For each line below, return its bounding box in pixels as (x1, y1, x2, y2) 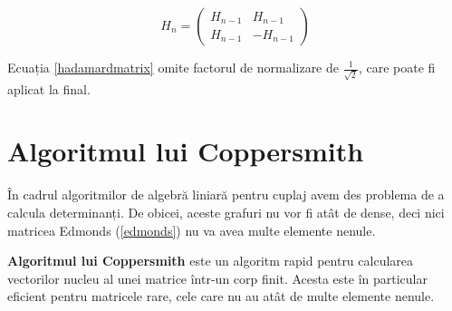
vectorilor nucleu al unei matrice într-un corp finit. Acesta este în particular (7, 268, 428, 287)
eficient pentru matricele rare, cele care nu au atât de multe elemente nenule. (7, 287, 435, 306)
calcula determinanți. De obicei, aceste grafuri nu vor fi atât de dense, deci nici (7, 203, 445, 222)
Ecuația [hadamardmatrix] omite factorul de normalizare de (7, 58, 339, 76)
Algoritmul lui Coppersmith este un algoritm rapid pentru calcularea (7, 251, 414, 270)
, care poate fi (358, 58, 436, 76)
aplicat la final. (7, 79, 91, 98)
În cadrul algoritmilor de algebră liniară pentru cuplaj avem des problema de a (7, 185, 445, 204)
